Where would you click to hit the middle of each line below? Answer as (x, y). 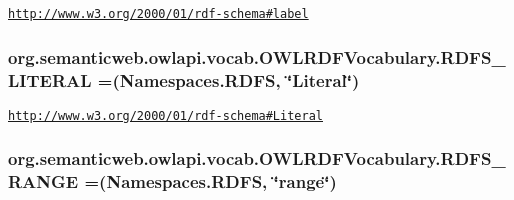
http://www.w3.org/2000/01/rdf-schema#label (158, 14)
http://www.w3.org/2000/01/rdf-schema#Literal (165, 115)
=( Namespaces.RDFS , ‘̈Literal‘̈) (228, 79)
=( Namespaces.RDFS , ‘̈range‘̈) (210, 181)
